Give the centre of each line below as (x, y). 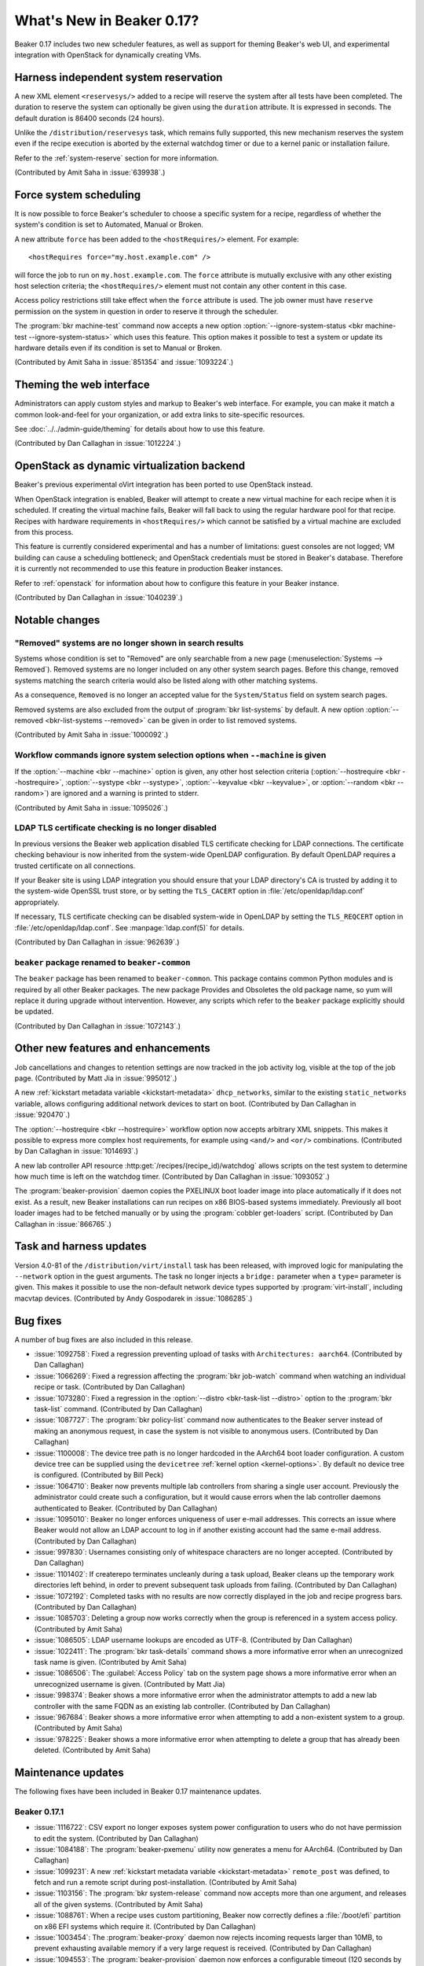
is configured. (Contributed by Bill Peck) (99, 1475)
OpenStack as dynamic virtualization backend (130, 466)
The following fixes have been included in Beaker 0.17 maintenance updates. (138, 1791)
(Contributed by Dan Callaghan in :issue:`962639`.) (97, 942)
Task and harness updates (80, 1246)
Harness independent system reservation (119, 77)
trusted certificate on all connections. (75, 866)
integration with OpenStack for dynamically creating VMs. (108, 54)
